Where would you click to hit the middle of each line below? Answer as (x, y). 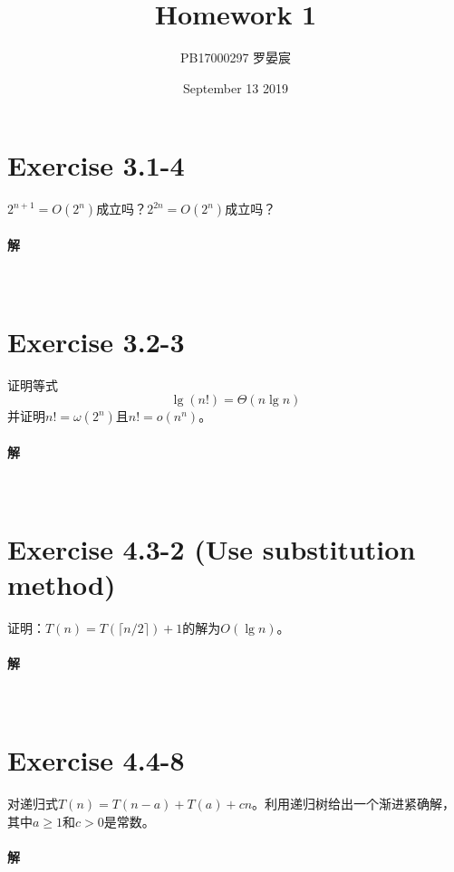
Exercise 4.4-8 (96, 760)
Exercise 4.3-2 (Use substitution (212, 548)
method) (62, 585)
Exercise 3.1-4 (96, 165)
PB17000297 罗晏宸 (236, 57)
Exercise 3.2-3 (96, 341)
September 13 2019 (236, 87)
